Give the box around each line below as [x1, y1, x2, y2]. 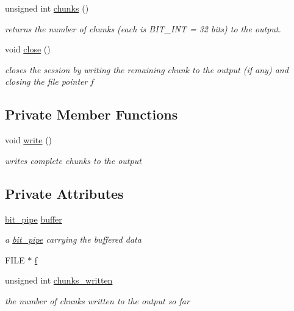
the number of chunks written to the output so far [5, 294, 190, 307]
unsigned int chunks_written [5, 274, 113, 287]
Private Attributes [5, 184, 124, 202]
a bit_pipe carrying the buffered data [5, 233, 142, 246]
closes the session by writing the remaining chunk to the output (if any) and [5, 63, 289, 76]
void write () [5, 134, 52, 146]
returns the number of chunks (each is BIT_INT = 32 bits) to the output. [5, 22, 281, 35]
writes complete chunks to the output [5, 154, 142, 166]
